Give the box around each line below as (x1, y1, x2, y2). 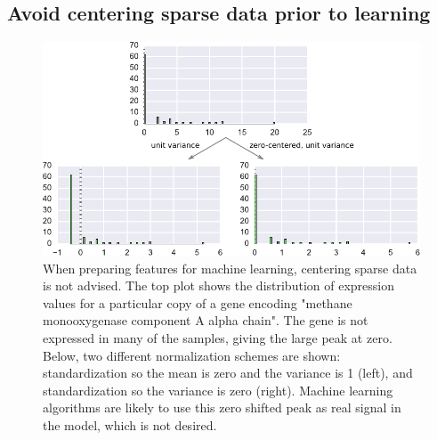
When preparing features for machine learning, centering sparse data (43, 258, 417, 277)
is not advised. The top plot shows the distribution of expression (43, 276, 394, 295)
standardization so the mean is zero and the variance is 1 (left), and (43, 363, 413, 382)
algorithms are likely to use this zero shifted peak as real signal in (43, 398, 401, 417)
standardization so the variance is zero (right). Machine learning (43, 380, 393, 399)
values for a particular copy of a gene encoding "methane (43, 293, 352, 312)
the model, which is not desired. (43, 416, 217, 435)
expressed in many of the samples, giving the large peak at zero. (43, 329, 392, 347)
